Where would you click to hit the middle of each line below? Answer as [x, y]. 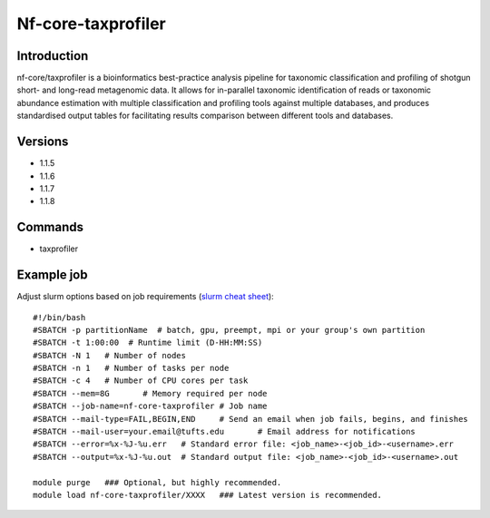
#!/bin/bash [59, 317]
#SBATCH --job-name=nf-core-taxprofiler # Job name [150, 406]
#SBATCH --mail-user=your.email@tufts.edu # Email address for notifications [225, 432]
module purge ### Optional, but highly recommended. [157, 482]
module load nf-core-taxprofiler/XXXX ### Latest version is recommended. [208, 495]
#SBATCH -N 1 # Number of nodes [109, 355]
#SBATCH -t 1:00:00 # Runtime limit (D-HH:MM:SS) [148, 343]
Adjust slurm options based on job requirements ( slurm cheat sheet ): [145, 297]
